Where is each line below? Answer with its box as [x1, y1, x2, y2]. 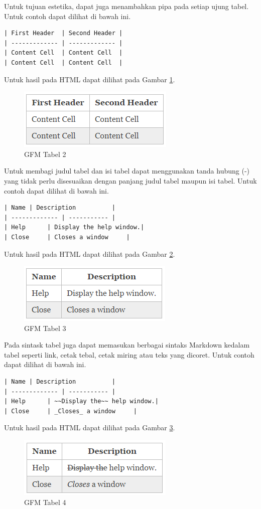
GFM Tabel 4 [24, 496, 66, 507]
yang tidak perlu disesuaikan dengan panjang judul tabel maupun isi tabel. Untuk [4, 175, 257, 186]
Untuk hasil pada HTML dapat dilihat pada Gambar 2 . [4, 248, 175, 259]
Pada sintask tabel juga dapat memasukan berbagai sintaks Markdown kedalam [4, 340, 250, 350]
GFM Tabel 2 [24, 148, 66, 159]
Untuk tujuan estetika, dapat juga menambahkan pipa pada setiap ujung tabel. [4, 1, 249, 11]
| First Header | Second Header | [4, 30, 123, 37]
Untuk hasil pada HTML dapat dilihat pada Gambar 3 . [4, 422, 175, 433]
